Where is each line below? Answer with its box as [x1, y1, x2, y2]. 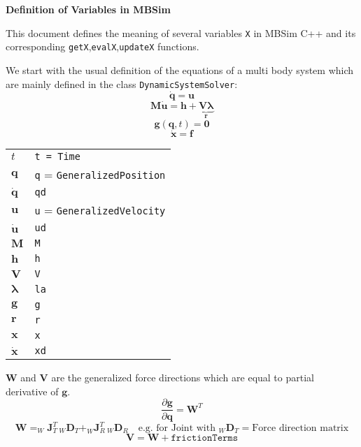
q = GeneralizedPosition [34, 166, 166, 183]
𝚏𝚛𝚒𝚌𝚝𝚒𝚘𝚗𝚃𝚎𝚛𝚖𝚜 [171, 432, 239, 443]
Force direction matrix [252, 423, 349, 433]
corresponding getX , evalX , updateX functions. [6, 39, 199, 54]
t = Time [34, 151, 80, 163]
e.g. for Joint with [138, 423, 215, 433]
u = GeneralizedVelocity [34, 202, 166, 219]
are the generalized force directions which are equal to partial [51, 370, 314, 385]
